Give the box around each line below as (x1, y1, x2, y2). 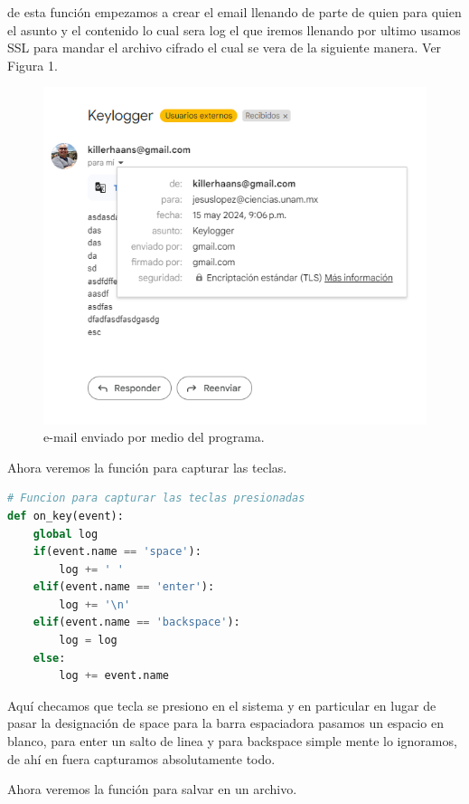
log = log (59, 634, 117, 647)
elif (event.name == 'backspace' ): (33, 616, 240, 629)
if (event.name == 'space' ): (33, 545, 202, 559)
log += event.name (59, 669, 169, 683)
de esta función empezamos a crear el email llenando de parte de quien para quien (7, 3, 462, 21)
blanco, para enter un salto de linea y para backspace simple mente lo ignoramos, (7, 732, 457, 751)
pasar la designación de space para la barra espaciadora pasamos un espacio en (7, 713, 444, 732)
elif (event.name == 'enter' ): (33, 580, 215, 594)
